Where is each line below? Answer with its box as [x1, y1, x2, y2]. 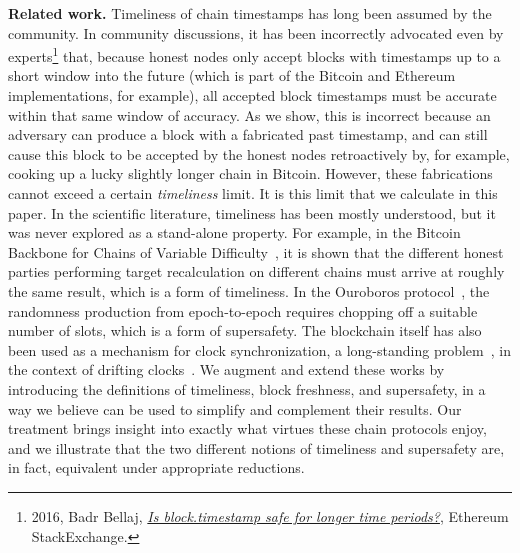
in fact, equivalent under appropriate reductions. [8, 457, 305, 478]
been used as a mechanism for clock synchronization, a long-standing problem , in [8, 339, 511, 360]
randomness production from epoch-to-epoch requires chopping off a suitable [8, 300, 478, 321]
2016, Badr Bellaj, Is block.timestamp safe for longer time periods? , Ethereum [31, 505, 509, 526]
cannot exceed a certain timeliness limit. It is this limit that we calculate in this [8, 183, 498, 203]
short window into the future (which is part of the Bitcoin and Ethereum [8, 65, 456, 86]
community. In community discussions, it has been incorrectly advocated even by [8, 22, 504, 43]
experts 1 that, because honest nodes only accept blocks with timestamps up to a [8, 43, 501, 66]
